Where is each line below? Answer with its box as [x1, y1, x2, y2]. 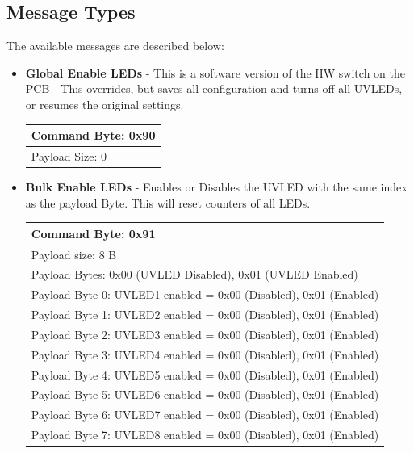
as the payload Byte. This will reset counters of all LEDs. [25, 194, 311, 211]
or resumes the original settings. [25, 95, 184, 112]
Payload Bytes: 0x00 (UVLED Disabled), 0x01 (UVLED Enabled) [31, 266, 358, 283]
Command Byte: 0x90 [31, 127, 156, 144]
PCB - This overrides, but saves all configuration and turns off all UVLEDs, [25, 80, 403, 97]
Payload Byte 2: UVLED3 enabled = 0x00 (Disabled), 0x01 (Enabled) [31, 325, 379, 342]
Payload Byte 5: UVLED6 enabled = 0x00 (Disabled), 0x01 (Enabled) [31, 386, 379, 403]
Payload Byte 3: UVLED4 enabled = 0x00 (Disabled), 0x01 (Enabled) [31, 346, 379, 363]
